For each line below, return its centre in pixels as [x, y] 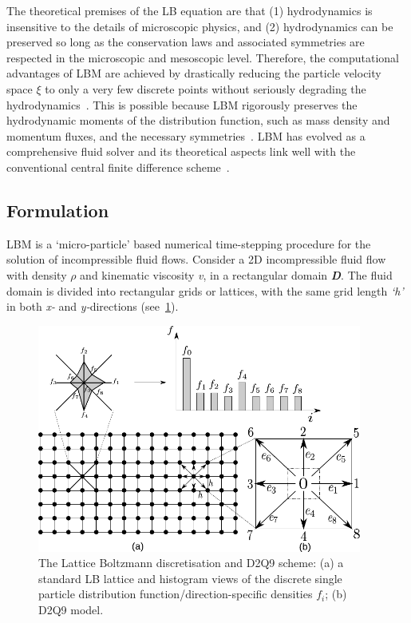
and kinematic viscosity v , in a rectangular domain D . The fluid [236, 274]
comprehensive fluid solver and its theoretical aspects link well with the [181, 151]
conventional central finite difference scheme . [118, 167]
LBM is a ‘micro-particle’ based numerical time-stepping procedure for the [189, 243]
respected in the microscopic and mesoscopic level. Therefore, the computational [203, 57]
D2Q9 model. [71, 610]
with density [37, 274]
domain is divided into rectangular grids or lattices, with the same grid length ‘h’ [205, 290]
